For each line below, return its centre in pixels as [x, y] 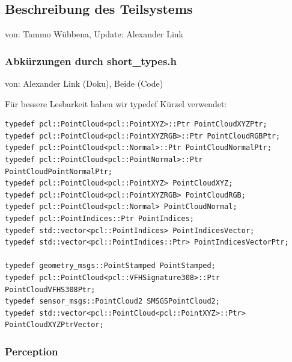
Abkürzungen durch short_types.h [91, 61]
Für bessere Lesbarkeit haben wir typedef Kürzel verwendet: [116, 103]
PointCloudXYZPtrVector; [54, 325]
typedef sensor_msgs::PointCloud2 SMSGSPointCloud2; [112, 301]
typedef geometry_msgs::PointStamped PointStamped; [110, 266]
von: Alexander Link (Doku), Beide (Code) [84, 83]
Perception [32, 351]
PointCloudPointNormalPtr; [59, 171]
